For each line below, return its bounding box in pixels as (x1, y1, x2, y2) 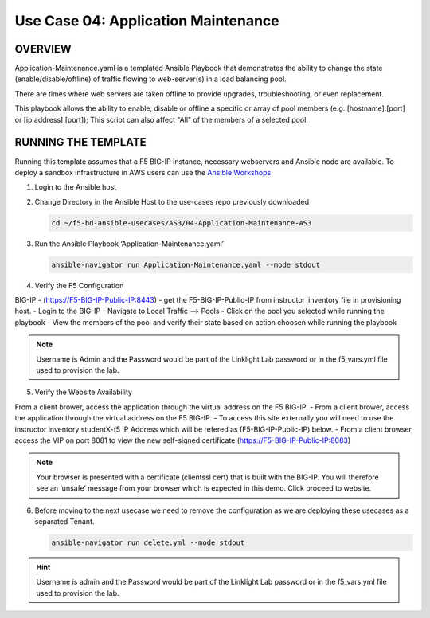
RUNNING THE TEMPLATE (14, 135, 147, 149)
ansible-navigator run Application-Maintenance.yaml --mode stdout (51, 260, 321, 269)
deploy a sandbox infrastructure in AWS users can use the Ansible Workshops (14, 167, 272, 177)
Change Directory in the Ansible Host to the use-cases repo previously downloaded (34, 197, 310, 206)
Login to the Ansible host (34, 182, 117, 192)
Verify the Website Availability (34, 387, 133, 397)
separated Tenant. (34, 516, 95, 526)
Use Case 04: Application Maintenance (14, 12, 280, 29)
